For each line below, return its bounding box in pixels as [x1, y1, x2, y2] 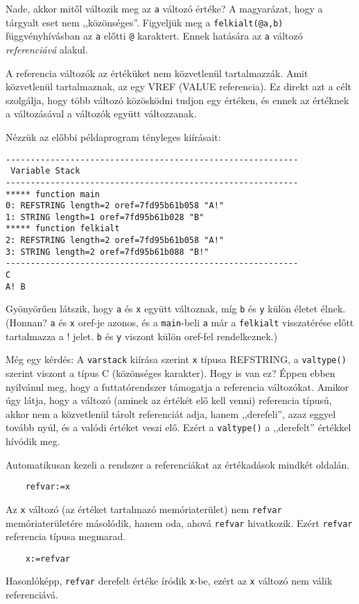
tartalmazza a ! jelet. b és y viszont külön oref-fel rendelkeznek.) [6, 328, 278, 343]
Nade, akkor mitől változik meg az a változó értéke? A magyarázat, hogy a [6, 1, 323, 15]
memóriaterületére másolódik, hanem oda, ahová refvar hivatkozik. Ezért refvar [6, 515, 353, 530]
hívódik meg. [6, 434, 60, 448]
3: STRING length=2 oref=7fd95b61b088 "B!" [6, 246, 209, 257]
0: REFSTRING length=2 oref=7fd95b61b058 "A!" [6, 201, 224, 211]
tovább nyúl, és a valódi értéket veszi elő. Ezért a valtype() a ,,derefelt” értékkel [6, 420, 351, 435]
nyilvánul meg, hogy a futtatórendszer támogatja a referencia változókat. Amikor [6, 379, 349, 394]
